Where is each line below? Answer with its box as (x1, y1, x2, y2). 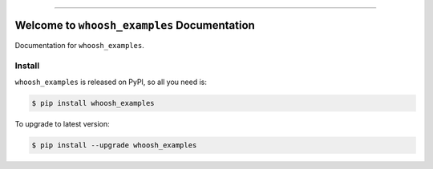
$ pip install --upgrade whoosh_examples (31, 140, 197, 150)
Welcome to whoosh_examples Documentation (14, 18, 256, 32)
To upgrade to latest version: (14, 119, 110, 128)
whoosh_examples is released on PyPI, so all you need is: (14, 77, 208, 87)
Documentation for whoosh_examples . (14, 40, 144, 50)
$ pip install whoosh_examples (31, 99, 156, 107)
